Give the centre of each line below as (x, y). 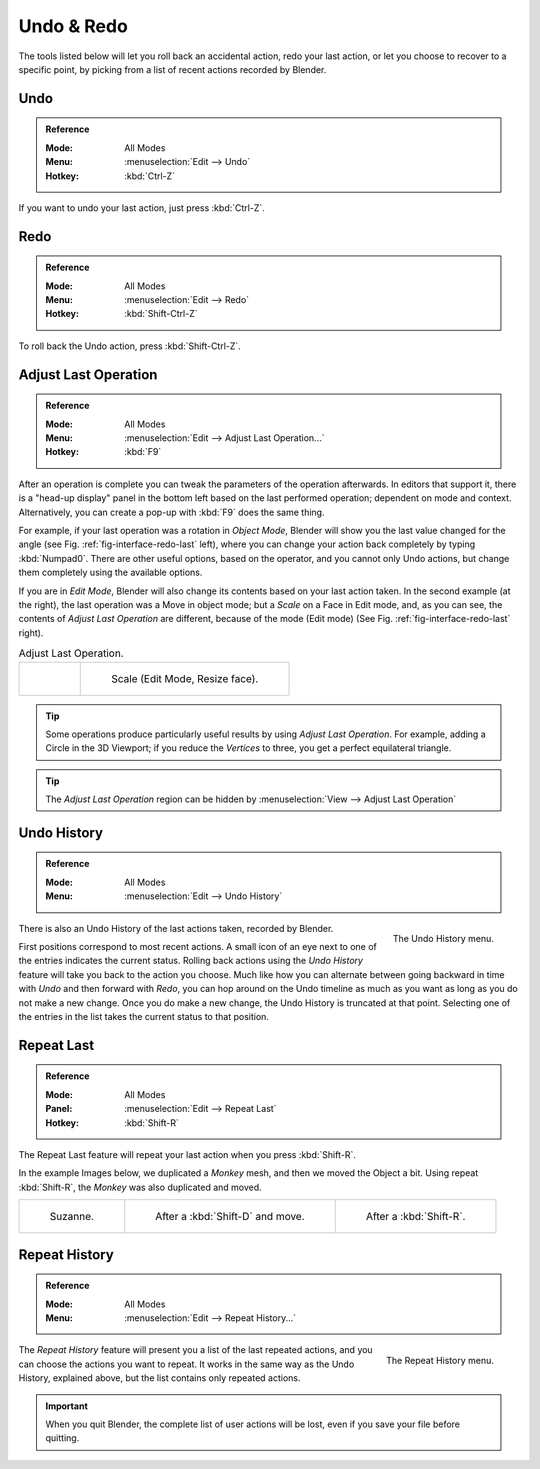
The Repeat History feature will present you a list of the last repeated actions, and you (196, 1350)
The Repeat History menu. (440, 1361)
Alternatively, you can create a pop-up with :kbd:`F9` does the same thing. (171, 512)
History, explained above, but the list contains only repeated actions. (159, 1378)
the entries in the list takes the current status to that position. (144, 1016)
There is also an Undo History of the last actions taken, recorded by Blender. (176, 928)
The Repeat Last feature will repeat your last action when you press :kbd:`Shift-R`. (187, 1154)
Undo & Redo (73, 26)
